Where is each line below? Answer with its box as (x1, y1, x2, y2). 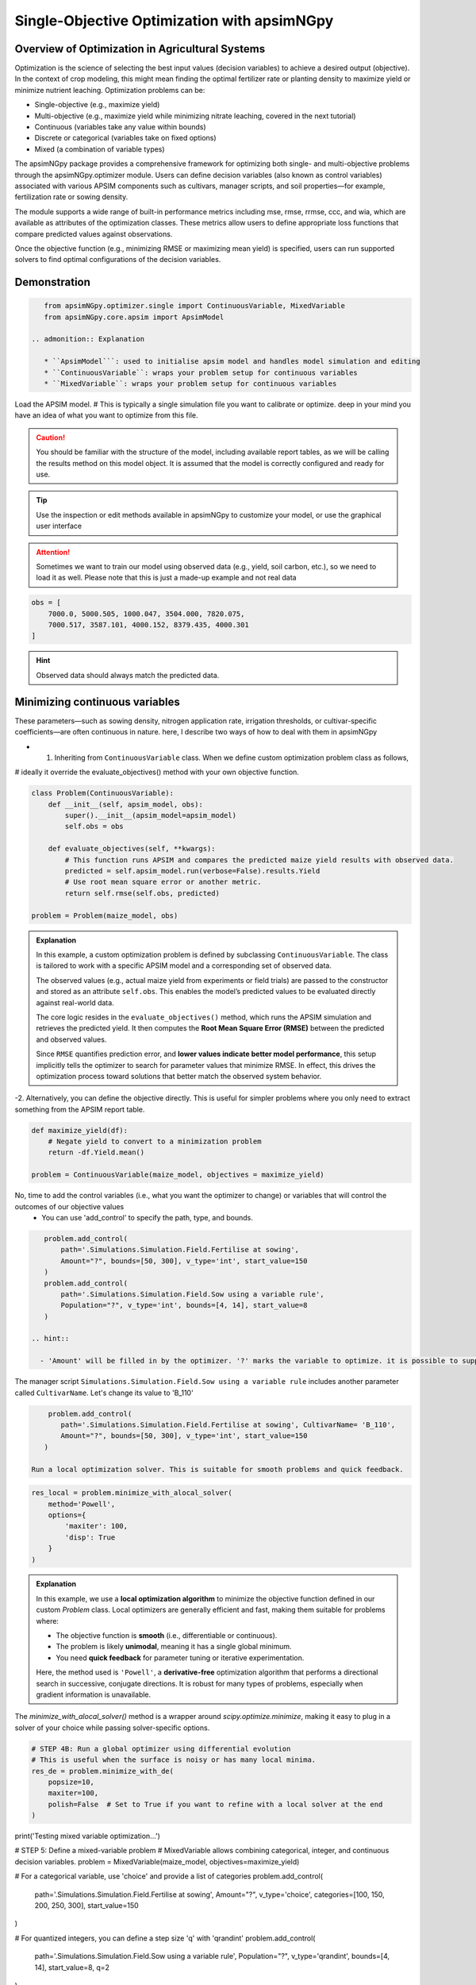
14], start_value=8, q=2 (34, 1962, 110, 1972)
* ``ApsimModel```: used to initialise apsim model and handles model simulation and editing (44, 357, 420, 366)
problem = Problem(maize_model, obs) (31, 911, 178, 920)
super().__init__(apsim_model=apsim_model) (64, 811, 237, 820)
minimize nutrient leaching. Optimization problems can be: (14, 85, 205, 94)
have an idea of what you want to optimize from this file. (14, 410, 198, 420)
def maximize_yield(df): (31, 1126, 129, 1135)
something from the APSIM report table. (14, 1104, 145, 1114)
